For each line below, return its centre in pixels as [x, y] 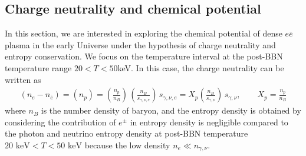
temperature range [38, 67]
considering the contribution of [60, 122]
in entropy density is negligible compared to [209, 122]
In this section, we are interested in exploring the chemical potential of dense [144, 33]
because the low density [127, 145]
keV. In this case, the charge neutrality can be [201, 67]
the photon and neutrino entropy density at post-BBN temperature [126, 133]
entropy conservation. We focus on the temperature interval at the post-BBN [144, 56]
